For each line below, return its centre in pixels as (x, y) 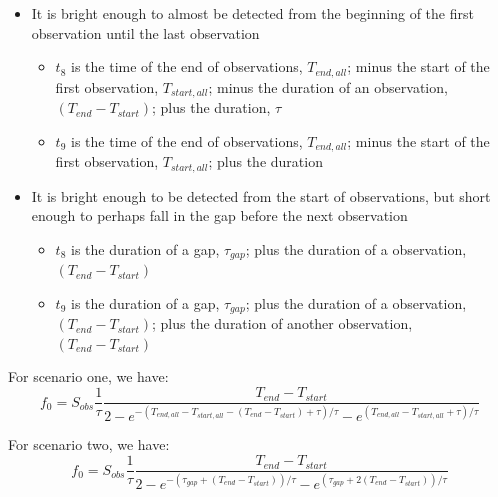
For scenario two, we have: (89, 444)
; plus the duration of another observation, (282, 323)
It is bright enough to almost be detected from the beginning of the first (252, 13)
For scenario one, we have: (88, 376)
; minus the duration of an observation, (328, 86)
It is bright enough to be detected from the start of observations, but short (261, 195)
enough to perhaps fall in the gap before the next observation (219, 215)
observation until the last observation (145, 32)
